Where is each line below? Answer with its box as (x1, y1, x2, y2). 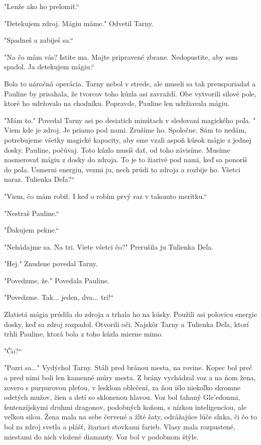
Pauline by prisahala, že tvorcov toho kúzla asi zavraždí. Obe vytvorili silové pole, (4, 88, 256, 98)
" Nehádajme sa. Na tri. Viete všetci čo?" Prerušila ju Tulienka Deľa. (4, 241, 213, 252)
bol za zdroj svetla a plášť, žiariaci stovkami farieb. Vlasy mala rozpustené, (4, 421, 235, 431)
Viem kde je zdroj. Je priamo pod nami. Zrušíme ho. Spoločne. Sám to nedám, (4, 125, 247, 135)
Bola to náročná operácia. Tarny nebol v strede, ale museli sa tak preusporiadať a (4, 78, 256, 88)
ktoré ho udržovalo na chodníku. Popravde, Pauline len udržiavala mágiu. (4, 98, 230, 108)
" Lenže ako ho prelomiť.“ (4, 1, 80, 11)
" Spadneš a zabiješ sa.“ (4, 35, 74, 45)
